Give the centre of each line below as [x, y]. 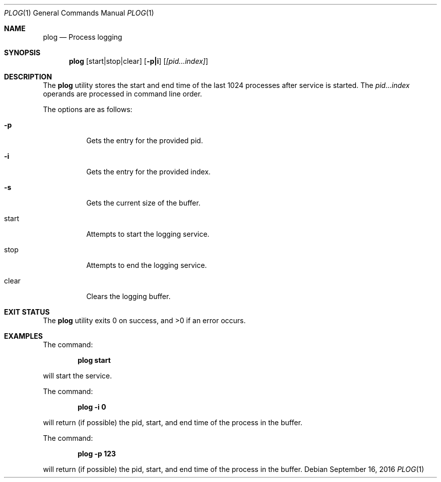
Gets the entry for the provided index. [149, 172]
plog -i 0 [92, 407]
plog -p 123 [97, 454]
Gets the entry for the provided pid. [145, 140]
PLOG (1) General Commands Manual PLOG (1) [79, 13]
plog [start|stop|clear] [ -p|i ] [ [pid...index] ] [139, 61]
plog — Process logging [83, 37]
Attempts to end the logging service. [146, 265]
